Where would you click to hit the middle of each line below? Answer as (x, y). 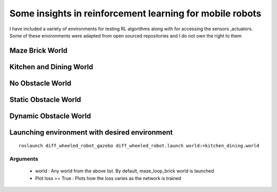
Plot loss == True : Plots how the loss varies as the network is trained (108, 178)
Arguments (24, 159)
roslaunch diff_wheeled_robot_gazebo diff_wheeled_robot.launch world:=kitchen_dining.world (139, 146)
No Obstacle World (40, 83)
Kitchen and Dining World (51, 67)
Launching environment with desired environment (91, 132)
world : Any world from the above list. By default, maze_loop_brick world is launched (124, 171)
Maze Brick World (38, 51)
